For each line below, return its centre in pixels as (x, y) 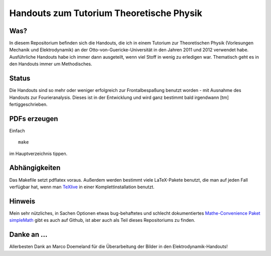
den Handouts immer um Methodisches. (51, 64)
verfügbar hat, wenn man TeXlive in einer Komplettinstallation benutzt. (82, 187)
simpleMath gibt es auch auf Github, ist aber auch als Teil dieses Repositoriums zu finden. (102, 220)
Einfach (17, 131)
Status (20, 79)
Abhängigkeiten (35, 168)
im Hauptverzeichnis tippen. (38, 154)
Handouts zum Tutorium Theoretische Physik (106, 13)
